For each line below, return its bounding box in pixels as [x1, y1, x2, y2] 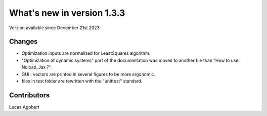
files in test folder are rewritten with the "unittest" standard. [21, 78, 143, 84]
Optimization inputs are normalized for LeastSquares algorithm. [21, 50, 151, 56]
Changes [9, 38, 38, 46]
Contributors [9, 91, 50, 99]
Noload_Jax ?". [21, 64, 52, 70]
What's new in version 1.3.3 [9, 7, 126, 18]
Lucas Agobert [9, 104, 40, 110]
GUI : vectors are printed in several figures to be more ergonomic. [21, 71, 156, 77]
